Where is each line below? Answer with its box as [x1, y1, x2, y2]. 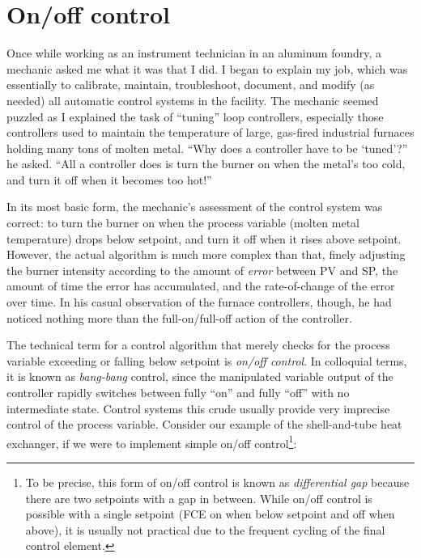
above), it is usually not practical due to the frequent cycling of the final [25, 521, 385, 538]
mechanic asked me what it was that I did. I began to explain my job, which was [6, 60, 408, 77]
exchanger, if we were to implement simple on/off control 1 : [6, 432, 297, 451]
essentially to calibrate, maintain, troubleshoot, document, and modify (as [6, 76, 375, 93]
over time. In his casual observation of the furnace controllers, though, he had [6, 294, 392, 311]
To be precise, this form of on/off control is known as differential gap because [25, 474, 410, 491]
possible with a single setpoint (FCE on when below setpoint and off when [25, 505, 395, 522]
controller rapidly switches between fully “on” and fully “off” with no [6, 384, 350, 400]
